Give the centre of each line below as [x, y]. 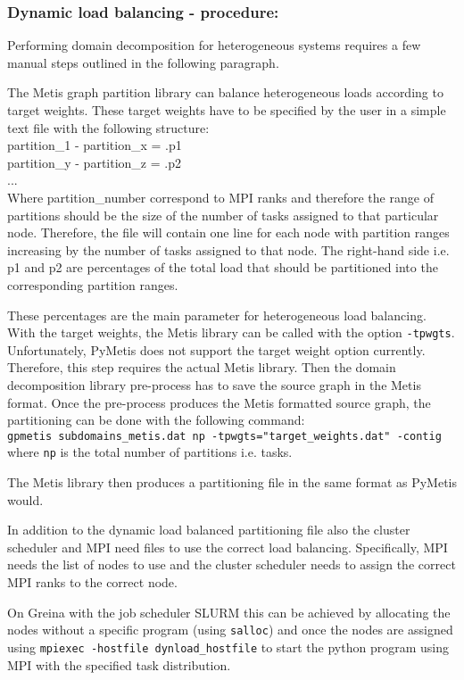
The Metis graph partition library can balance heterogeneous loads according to [225, 92]
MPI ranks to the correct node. [92, 582]
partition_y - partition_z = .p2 [94, 162]
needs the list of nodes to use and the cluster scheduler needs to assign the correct [232, 564]
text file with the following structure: [108, 127]
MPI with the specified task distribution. [119, 664]
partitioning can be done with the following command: [156, 420]
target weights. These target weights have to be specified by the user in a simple [227, 110]
